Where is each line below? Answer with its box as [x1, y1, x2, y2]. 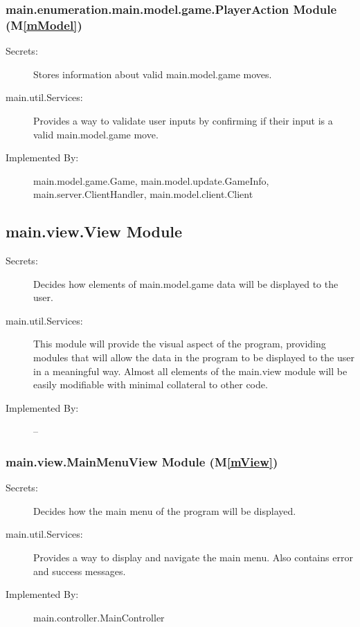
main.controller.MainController [33, 610, 165, 624]
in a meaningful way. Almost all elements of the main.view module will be [33, 363, 348, 378]
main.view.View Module [6, 221, 183, 242]
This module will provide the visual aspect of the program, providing [33, 336, 326, 351]
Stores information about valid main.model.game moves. [33, 66, 272, 81]
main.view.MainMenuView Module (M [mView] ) [6, 453, 278, 470]
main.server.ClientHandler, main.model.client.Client [33, 187, 253, 201]
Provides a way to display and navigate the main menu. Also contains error [33, 550, 353, 565]
